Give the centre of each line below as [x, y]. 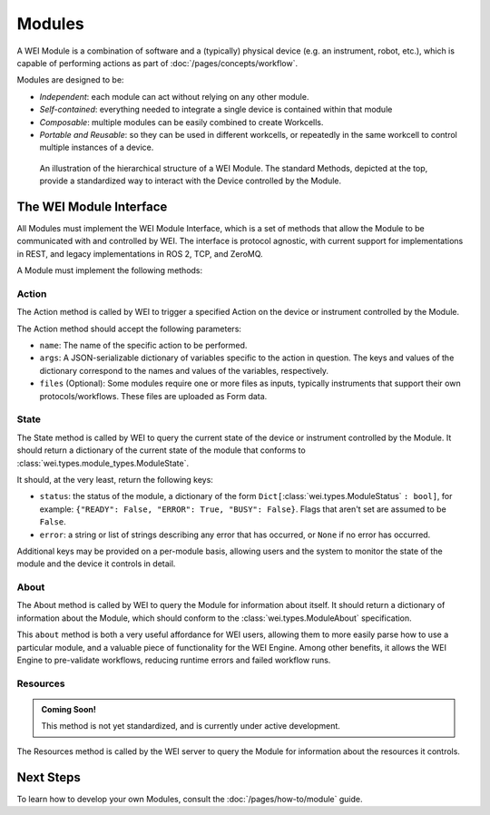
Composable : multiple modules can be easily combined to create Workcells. [181, 122]
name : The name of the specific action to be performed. [143, 346]
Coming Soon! [69, 709]
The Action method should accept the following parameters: [129, 329]
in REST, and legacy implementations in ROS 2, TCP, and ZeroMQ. [140, 253]
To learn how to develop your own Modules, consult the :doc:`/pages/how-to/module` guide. [190, 799]
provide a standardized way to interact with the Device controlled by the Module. [191, 181]
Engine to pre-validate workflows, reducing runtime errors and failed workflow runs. [174, 660]
